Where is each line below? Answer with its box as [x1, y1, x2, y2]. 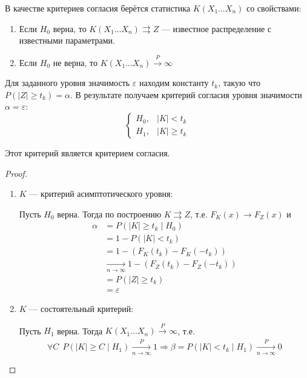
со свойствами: [246, 2, 302, 14]
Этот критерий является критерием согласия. [5, 146, 170, 159]
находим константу [139, 76, 209, 89]
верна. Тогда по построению [57, 207, 162, 220]
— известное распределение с [161, 22, 272, 35]
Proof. [5, 167, 27, 179]
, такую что [218, 76, 260, 89]
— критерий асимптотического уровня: [29, 187, 173, 200]
